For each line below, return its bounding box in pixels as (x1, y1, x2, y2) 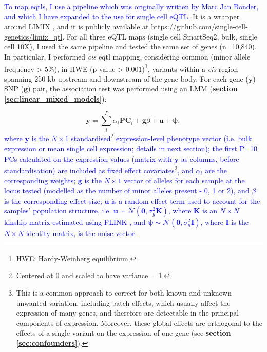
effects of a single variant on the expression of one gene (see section (16, 327, 231, 338)
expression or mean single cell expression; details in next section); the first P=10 (4, 143, 257, 153)
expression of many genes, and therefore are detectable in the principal (16, 307, 239, 318)
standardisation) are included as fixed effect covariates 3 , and (4, 164, 194, 175)
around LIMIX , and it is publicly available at (4, 21, 149, 32)
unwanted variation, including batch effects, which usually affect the (16, 297, 231, 308)
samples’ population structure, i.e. (4, 205, 111, 216)
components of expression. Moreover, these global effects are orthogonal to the (16, 317, 263, 328)
